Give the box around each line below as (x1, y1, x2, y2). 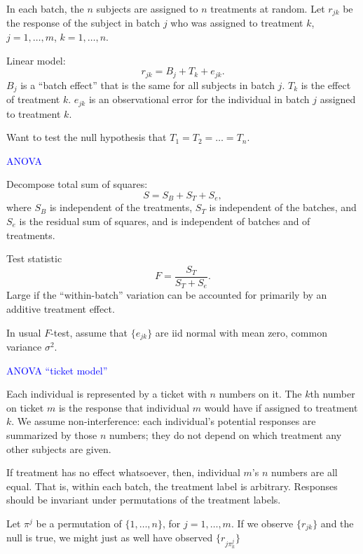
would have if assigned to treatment (204, 400, 358, 414)
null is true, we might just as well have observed (6, 530, 213, 545)
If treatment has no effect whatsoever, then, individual (6, 465, 240, 480)
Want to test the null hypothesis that (6, 130, 167, 144)
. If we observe (231, 515, 294, 530)
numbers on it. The (219, 386, 302, 401)
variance (6, 339, 42, 353)
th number (310, 386, 355, 401)
